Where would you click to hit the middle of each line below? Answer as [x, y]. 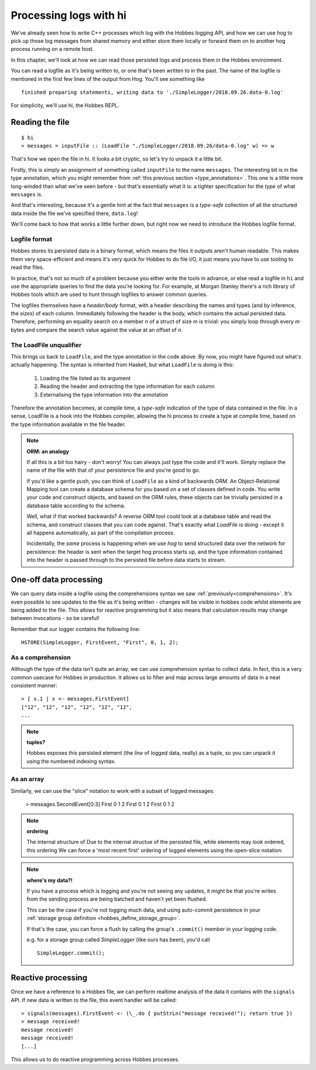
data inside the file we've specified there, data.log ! [74, 213]
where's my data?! [50, 880]
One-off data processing [57, 580]
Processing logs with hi [69, 15]
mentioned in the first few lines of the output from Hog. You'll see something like [108, 79]
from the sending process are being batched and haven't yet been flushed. [117, 899]
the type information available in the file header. [68, 424]
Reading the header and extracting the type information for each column [127, 386]
